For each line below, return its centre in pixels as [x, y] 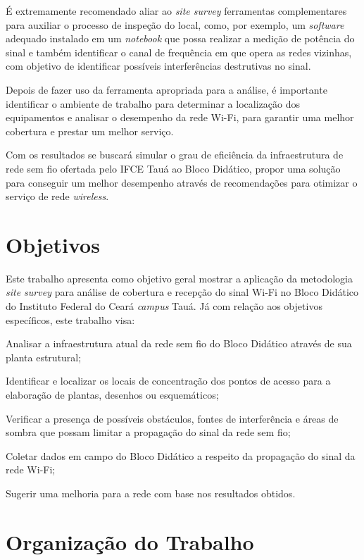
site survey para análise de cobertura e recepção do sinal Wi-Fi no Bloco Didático [182, 292]
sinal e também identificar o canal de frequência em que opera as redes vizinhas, [179, 52]
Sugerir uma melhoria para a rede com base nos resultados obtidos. [151, 493]
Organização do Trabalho [130, 541]
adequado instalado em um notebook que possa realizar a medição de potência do [180, 38]
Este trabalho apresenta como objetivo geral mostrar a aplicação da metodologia [179, 278]
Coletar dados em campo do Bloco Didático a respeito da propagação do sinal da [181, 455]
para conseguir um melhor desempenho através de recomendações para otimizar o [182, 182]
